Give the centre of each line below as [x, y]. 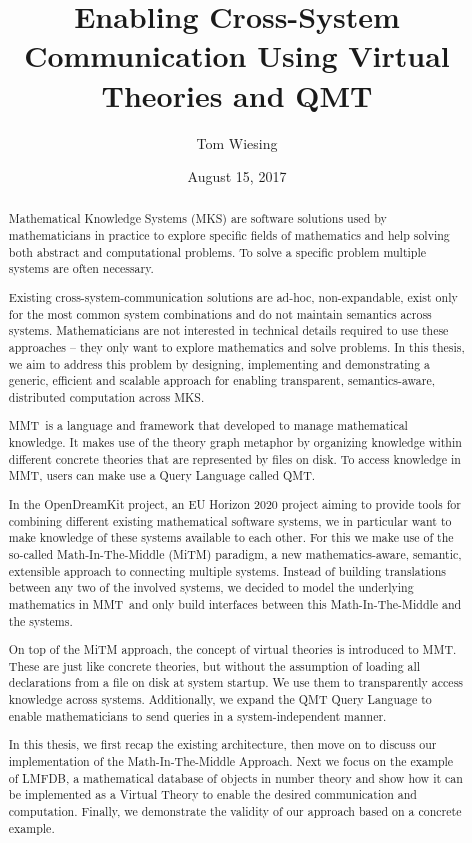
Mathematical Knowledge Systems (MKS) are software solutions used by [197, 218]
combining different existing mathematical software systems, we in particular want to [230, 520]
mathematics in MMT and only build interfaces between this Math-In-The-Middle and [235, 603]
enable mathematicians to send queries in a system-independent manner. [197, 715]
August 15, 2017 [237, 176]
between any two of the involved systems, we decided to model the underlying [211, 587]
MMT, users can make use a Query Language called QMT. [162, 475]
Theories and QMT [237, 94]
